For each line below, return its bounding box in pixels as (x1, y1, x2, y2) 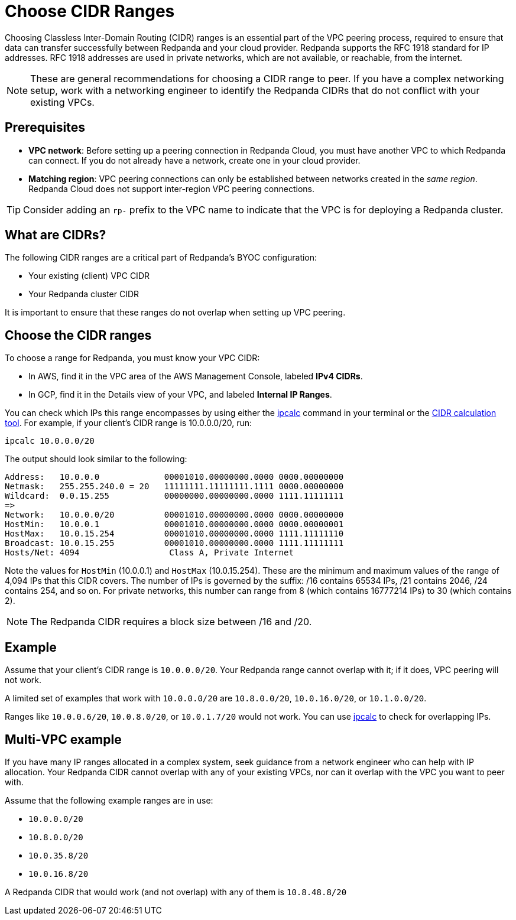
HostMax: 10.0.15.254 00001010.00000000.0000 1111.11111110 (5, 529, 344, 539)
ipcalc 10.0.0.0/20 (5, 436, 95, 446)
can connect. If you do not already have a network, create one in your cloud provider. (28, 155, 361, 165)
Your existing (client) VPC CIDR (28, 271, 150, 281)
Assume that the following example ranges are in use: (5, 795, 213, 805)
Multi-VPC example (5, 732, 122, 747)
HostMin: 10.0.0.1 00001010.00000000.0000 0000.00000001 (5, 519, 344, 529)
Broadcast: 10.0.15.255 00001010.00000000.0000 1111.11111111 (5, 538, 344, 548)
